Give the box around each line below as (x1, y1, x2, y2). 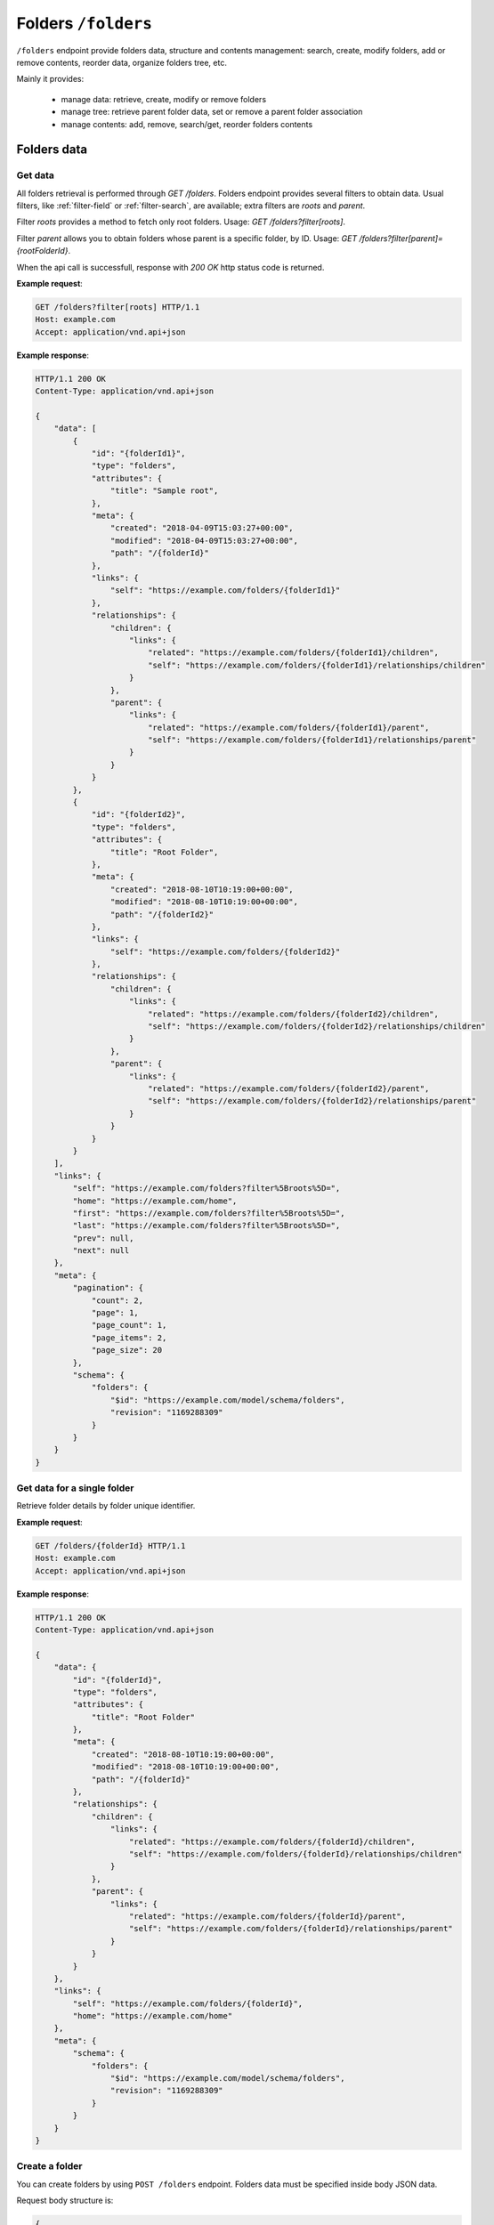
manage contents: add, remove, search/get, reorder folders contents (61, 118, 313, 129)
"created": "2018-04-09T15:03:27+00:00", (109, 523, 294, 533)
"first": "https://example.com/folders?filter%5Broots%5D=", (72, 1208, 345, 1218)
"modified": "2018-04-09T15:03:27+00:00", (109, 535, 298, 546)
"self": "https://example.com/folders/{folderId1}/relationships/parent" (147, 735, 476, 745)
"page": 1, (91, 1308, 140, 1318)
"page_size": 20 (91, 1345, 163, 1355)
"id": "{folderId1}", (91, 449, 186, 458)
